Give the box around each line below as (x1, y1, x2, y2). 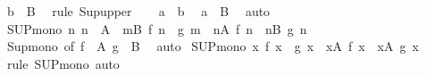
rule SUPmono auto (6, 54, 120, 72)
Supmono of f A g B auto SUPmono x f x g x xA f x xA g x (6, 37, 419, 55)
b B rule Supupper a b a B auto (6, 2, 271, 20)
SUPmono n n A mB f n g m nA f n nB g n (6, 19, 307, 38)
